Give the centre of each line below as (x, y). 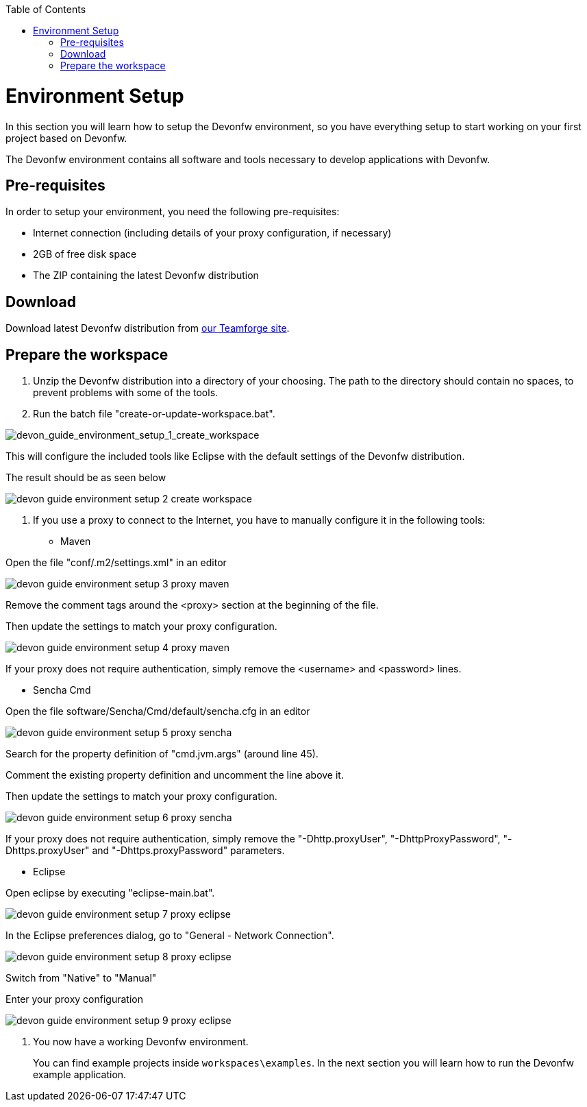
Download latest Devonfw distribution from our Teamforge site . (148, 328)
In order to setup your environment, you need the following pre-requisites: (173, 212)
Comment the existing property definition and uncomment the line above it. (175, 775)
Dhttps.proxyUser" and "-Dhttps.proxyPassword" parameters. (145, 851)
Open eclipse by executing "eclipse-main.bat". (110, 893)
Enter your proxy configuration (74, 999)
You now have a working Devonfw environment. (141, 1042)
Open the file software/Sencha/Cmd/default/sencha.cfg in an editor (158, 711)
